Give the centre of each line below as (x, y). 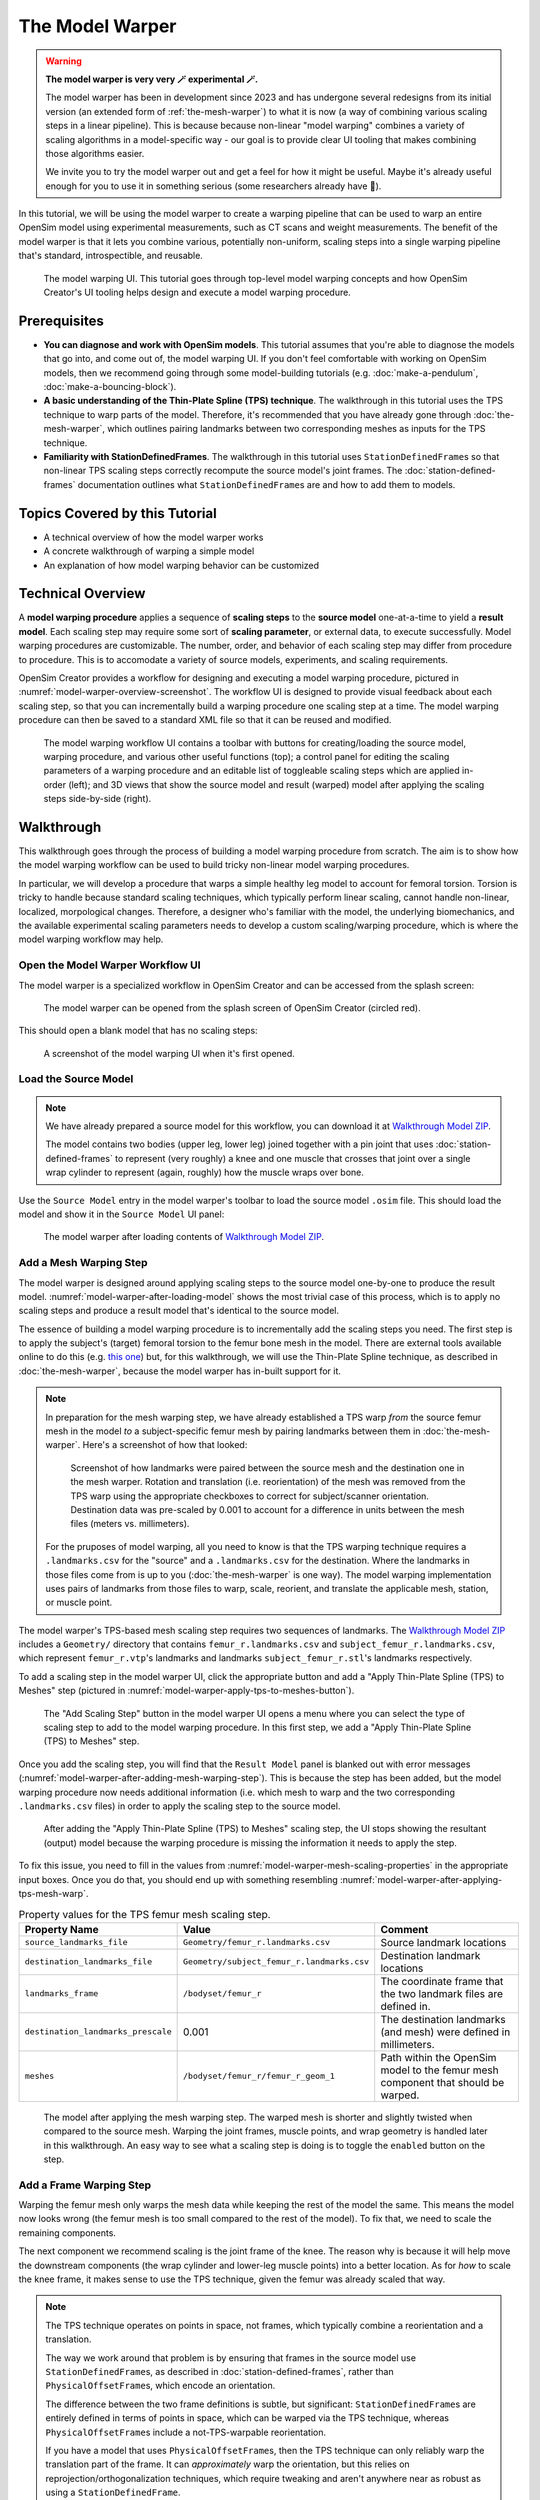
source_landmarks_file (76, 1942)
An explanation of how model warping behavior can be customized (181, 565)
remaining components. (67, 2232)
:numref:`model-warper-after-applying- (421, 1879)
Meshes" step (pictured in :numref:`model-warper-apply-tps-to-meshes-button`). (186, 1691)
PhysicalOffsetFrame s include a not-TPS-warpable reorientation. (186, 2432)
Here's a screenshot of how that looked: (165, 1445)
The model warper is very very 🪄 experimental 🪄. (152, 79)
